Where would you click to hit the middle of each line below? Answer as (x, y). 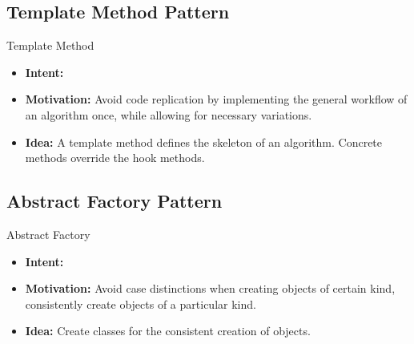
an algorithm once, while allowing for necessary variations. (169, 114)
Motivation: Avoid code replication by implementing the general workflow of (216, 99)
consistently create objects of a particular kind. (141, 304)
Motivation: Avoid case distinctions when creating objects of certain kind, (210, 288)
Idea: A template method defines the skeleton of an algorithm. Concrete (204, 142)
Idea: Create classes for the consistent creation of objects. (168, 331)
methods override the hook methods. (115, 158)
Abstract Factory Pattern (115, 201)
